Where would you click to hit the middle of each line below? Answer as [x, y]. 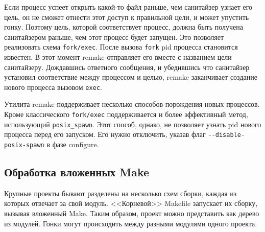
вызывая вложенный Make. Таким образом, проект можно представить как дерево [132, 213]
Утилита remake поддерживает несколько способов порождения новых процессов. [132, 104]
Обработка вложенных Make [77, 172]
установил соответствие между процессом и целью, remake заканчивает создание [131, 77]
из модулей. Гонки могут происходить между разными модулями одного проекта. [131, 223]
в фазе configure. [73, 144]
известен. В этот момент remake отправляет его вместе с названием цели [118, 57]
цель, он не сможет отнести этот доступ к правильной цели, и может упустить [127, 17]
